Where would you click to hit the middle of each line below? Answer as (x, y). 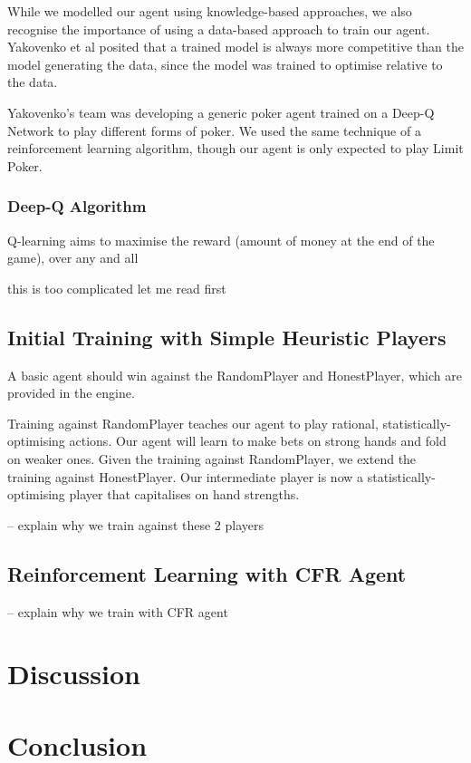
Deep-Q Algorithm (77, 206)
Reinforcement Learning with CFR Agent (207, 573)
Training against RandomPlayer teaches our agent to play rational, (193, 423)
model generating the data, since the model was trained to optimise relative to (225, 64)
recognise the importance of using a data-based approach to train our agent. (219, 29)
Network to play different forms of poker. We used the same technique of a (214, 130)
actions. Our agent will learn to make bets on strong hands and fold (258, 441)
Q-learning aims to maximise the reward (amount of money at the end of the (221, 240)
